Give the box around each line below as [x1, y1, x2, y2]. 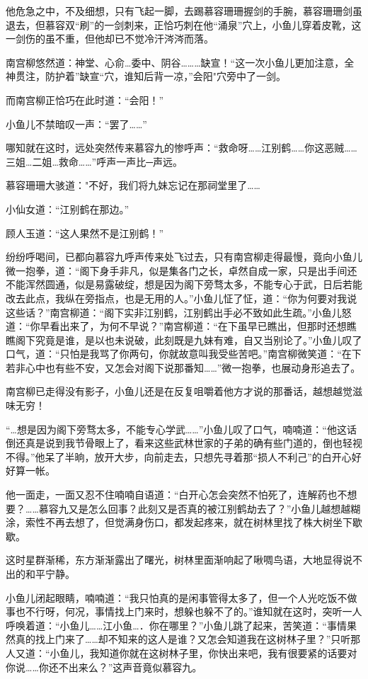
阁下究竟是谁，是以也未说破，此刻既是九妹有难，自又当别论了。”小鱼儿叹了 [15, 332, 362, 347]
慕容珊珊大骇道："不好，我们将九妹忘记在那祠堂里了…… [6, 178, 260, 193]
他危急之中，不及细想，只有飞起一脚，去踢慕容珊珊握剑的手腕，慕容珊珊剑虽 [6, 4, 362, 18]
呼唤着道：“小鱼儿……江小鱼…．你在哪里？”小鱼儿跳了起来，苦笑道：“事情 [6, 617, 347, 632]
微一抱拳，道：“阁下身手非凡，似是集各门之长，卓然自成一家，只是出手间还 [6, 263, 357, 278]
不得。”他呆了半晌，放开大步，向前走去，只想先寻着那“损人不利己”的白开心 [6, 449, 352, 464]
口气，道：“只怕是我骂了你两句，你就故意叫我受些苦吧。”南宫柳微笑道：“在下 [6, 346, 362, 361]
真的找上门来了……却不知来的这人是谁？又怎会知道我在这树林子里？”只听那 [15, 632, 361, 646]
